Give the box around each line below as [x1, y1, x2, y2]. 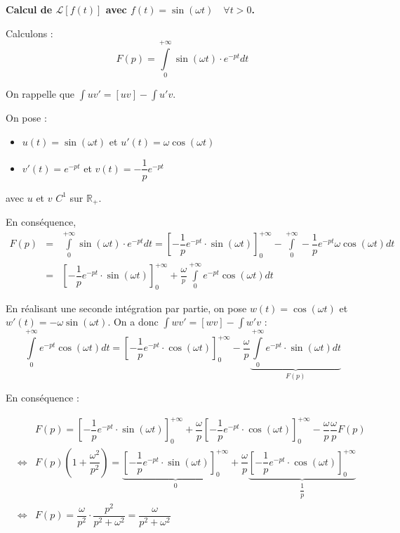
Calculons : [6, 25, 53, 40]
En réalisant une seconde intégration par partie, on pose [6, 300, 247, 315]
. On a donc [107, 314, 159, 329]
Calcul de [6, 2, 53, 16]
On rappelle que [6, 86, 75, 101]
